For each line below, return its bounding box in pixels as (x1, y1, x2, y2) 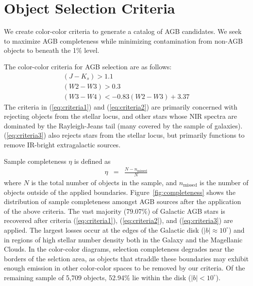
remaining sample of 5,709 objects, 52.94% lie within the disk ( (4, 272, 191, 282)
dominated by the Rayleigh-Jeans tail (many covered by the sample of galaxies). (4, 120, 243, 130)
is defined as (74, 156, 111, 166)
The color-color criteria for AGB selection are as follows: (4, 61, 172, 71)
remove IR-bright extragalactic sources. (4, 139, 121, 149)
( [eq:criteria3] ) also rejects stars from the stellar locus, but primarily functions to (4, 130, 245, 140)
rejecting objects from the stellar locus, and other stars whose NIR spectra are (4, 111, 237, 121)
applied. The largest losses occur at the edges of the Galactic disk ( (4, 224, 204, 235)
